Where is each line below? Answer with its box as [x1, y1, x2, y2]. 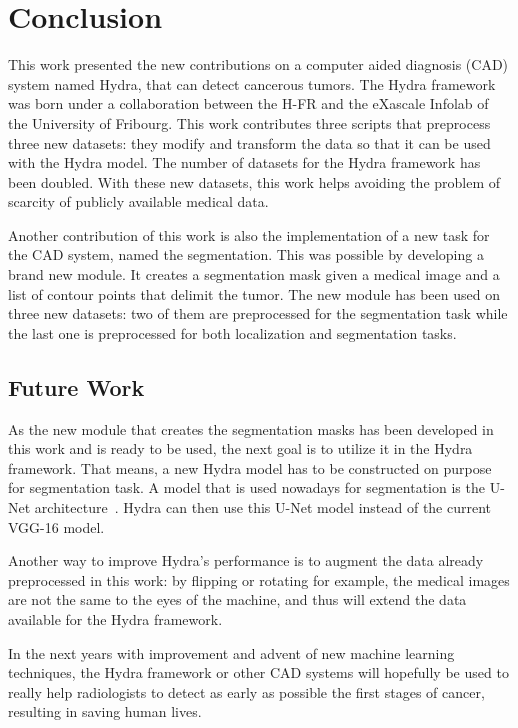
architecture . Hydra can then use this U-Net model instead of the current [34, 497, 492, 518]
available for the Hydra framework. [8, 608, 223, 629]
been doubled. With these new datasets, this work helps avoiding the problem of [8, 171, 501, 192]
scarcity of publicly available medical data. [8, 191, 269, 212]
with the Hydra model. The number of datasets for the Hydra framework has [8, 152, 481, 173]
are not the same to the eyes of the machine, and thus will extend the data [8, 589, 467, 610]
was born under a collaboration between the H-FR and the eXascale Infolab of [8, 93, 489, 114]
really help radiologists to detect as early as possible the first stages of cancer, [8, 681, 485, 702]
